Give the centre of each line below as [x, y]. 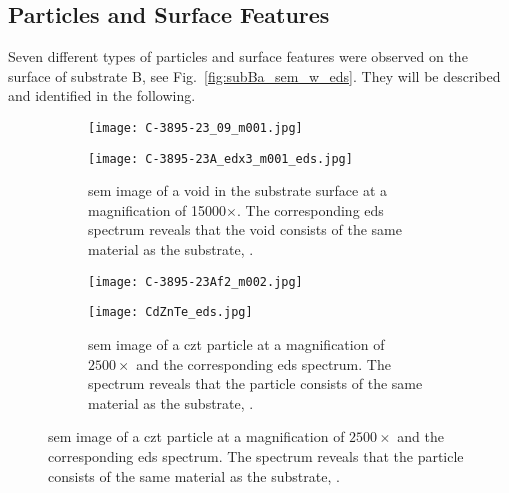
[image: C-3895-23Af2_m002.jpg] [195, 281]
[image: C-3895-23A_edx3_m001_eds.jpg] [220, 158]
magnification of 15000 [157, 209]
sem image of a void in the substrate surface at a [238, 190]
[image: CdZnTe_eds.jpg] [170, 312]
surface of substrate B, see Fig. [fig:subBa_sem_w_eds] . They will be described [254, 75]
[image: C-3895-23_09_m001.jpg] [195, 127]
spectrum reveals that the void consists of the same [245, 229]
